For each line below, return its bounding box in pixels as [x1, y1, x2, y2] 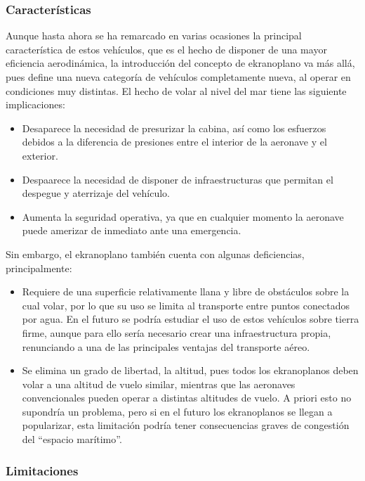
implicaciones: [6, 97, 65, 112]
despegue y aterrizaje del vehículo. [22, 186, 170, 200]
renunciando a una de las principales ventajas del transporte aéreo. [22, 339, 310, 354]
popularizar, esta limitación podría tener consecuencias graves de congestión [22, 418, 350, 432]
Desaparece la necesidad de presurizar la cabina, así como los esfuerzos [22, 120, 326, 135]
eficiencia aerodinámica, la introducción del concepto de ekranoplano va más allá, [6, 56, 355, 70]
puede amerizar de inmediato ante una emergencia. [22, 223, 241, 238]
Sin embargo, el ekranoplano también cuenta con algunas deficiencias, [6, 246, 305, 261]
